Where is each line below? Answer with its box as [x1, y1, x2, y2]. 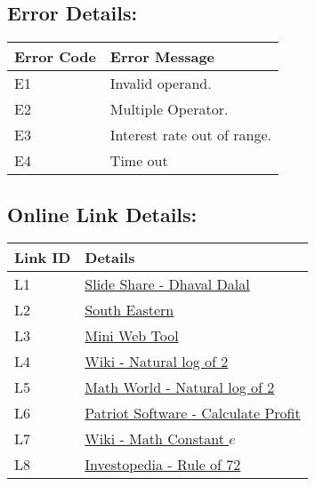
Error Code [14, 46, 96, 68]
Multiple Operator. [109, 99, 229, 120]
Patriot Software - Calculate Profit [85, 402, 301, 424]
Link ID [14, 247, 71, 268]
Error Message [109, 46, 215, 68]
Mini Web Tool [85, 325, 179, 347]
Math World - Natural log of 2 [85, 377, 275, 398]
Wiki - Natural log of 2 [85, 351, 229, 372]
